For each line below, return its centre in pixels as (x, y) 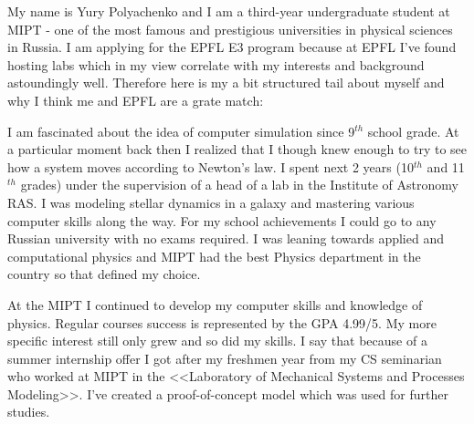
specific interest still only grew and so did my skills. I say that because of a (217, 341)
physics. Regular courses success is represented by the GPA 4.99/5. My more (222, 322)
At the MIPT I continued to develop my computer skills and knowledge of (215, 304)
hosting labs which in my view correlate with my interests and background (216, 64)
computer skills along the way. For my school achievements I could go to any (222, 220)
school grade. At (413, 131)
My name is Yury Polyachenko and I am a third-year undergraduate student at (229, 11)
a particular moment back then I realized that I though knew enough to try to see (237, 149)
